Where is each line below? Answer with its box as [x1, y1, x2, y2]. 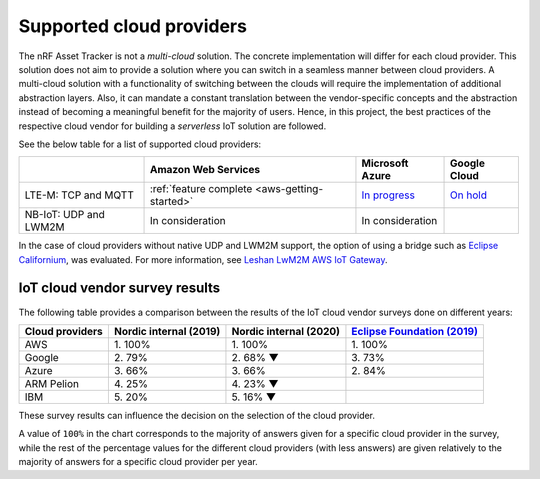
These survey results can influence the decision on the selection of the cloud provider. [18, 409, 375, 421]
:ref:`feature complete [149, 182, 253, 196]
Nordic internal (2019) [113, 324, 221, 338]
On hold [450, 188, 487, 202]
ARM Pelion [24, 376, 80, 390]
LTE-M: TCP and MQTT [24, 188, 134, 202]
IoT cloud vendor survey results [18, 280, 221, 297]
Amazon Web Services [149, 163, 260, 177]
